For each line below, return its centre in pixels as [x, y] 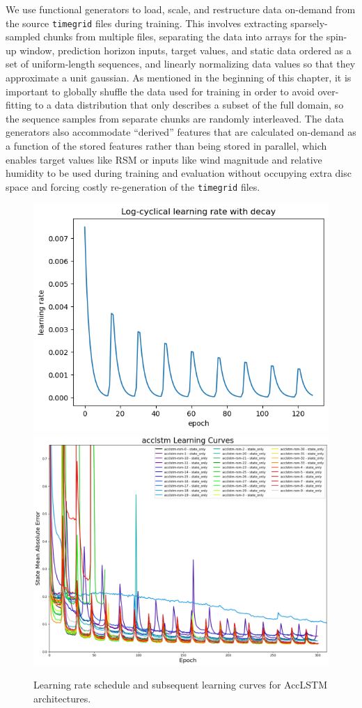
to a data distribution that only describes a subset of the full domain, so [189, 105]
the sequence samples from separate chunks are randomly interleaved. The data [175, 118]
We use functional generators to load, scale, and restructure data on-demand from [181, 9]
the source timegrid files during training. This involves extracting [147, 23]
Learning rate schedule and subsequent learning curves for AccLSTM [181, 685]
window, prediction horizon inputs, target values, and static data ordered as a [186, 50]
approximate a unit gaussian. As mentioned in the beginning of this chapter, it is [179, 78]
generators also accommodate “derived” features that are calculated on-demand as [181, 132]
